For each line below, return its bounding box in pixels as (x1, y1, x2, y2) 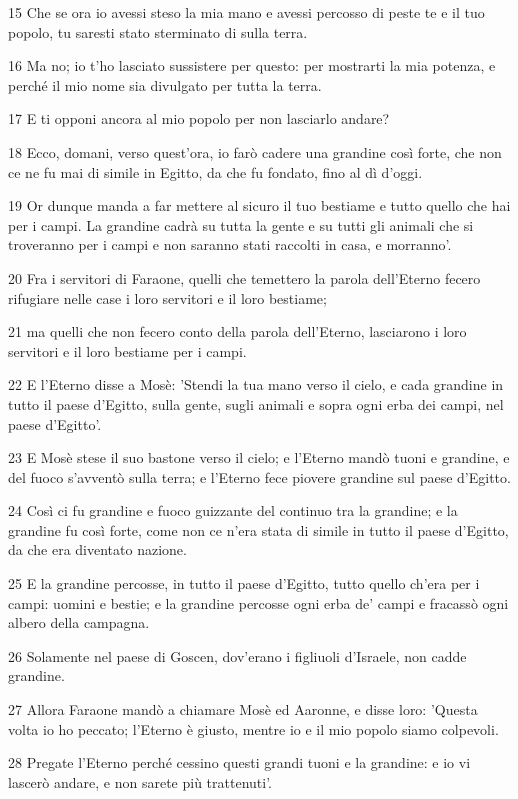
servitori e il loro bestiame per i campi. (8, 340, 247, 361)
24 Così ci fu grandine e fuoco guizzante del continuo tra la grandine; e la (8, 500, 458, 521)
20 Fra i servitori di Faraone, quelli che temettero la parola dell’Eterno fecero (8, 267, 481, 288)
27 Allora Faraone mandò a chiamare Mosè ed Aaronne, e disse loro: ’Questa (8, 699, 478, 720)
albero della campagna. (8, 612, 150, 633)
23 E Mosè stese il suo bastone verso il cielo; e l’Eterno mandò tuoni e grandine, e (8, 447, 510, 468)
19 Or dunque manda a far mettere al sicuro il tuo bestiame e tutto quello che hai (8, 195, 511, 216)
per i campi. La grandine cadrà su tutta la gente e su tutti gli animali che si (8, 214, 474, 235)
